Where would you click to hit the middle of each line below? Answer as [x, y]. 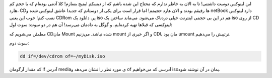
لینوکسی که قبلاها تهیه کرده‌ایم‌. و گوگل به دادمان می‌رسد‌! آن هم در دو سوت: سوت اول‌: [91, 24]
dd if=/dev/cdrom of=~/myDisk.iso [62, 56]
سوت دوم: [19, 43]
